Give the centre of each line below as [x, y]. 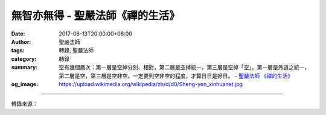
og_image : [25, 84]
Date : [18, 34]
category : [24, 59]
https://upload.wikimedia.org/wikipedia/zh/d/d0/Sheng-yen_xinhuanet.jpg [151, 84]
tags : [18, 51]
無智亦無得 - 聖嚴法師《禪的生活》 [96, 16]
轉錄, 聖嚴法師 [76, 51]
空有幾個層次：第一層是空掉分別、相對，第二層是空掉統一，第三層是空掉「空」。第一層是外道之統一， [184, 67]
